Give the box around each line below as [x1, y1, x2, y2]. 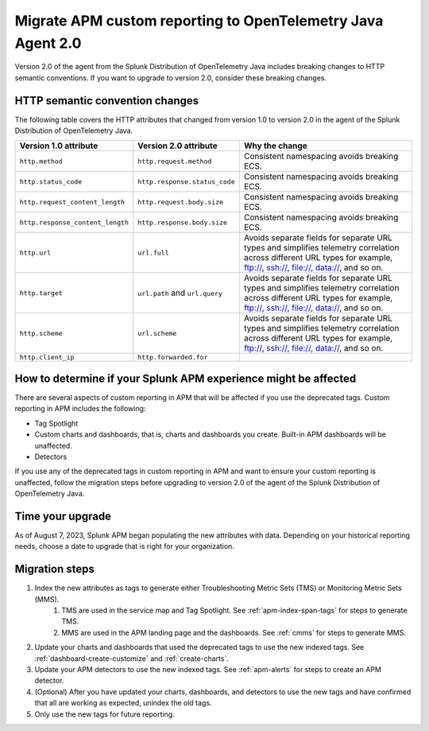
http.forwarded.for [137, 353, 208, 362]
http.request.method [137, 157, 212, 165]
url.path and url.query [137, 287, 222, 298]
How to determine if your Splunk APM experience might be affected [14, 371, 357, 385]
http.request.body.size [137, 197, 224, 206]
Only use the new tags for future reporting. [34, 709, 175, 719]
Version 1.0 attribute [19, 140, 99, 151]
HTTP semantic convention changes [14, 94, 199, 107]
